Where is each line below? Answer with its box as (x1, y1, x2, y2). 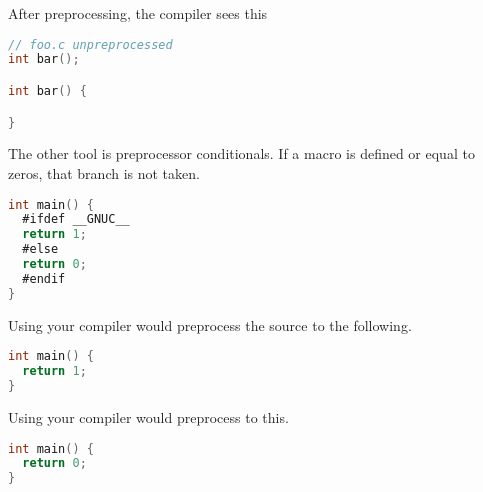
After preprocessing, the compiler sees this (8, 3, 268, 23)
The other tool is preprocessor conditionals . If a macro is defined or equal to (8, 143, 475, 164)
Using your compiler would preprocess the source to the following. (8, 314, 412, 335)
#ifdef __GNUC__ (22, 212, 130, 227)
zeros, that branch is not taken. (8, 163, 200, 183)
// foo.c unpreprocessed (8, 37, 173, 52)
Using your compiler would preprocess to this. (8, 406, 289, 427)
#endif (22, 271, 66, 286)
